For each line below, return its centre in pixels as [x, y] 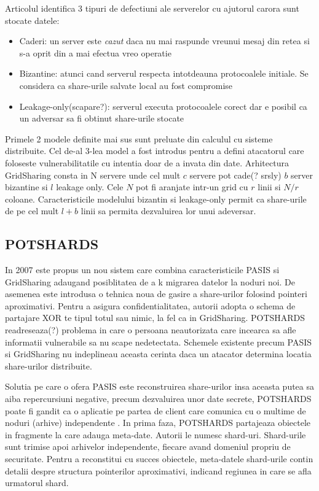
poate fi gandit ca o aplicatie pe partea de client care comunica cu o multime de [156, 410]
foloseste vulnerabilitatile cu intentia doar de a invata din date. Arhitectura [147, 162]
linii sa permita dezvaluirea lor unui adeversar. [168, 211]
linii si [269, 187]
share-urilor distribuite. [49, 365]
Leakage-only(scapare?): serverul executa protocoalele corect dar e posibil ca [163, 106]
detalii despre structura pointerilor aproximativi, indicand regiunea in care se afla [158, 470]
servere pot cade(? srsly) [235, 175]
